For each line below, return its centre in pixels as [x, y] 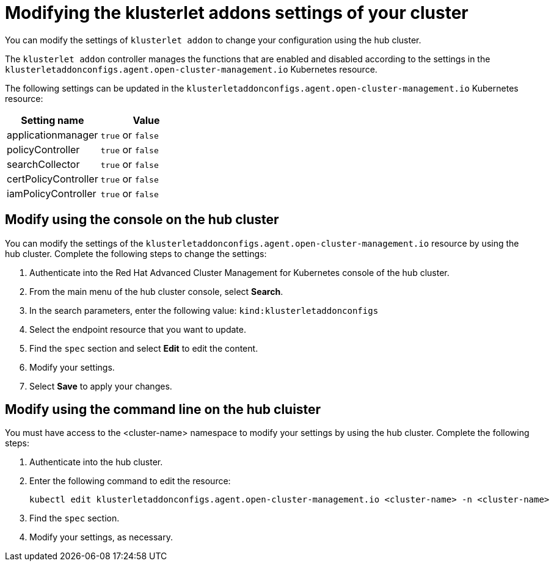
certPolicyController [53, 179]
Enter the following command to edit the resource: [130, 481]
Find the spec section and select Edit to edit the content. [144, 348]
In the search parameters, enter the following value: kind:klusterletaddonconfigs [204, 310]
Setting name [53, 120]
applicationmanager [53, 135]
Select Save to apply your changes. [101, 386]
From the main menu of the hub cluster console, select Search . [156, 291]
